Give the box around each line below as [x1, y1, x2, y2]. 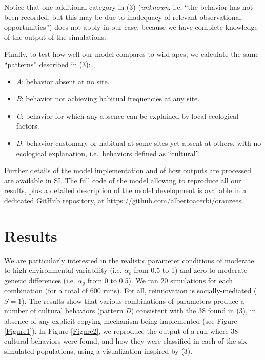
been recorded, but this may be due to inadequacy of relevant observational [4, 11, 241, 22]
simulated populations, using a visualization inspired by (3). [4, 345, 193, 356]
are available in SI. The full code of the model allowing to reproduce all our [4, 175, 241, 185]
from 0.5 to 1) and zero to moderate [134, 265, 248, 276]
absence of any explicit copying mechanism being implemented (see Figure [4, 315, 237, 326]
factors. [16, 120, 39, 131]
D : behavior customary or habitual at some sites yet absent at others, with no [16, 137, 261, 148]
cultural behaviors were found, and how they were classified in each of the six [4, 335, 247, 346]
